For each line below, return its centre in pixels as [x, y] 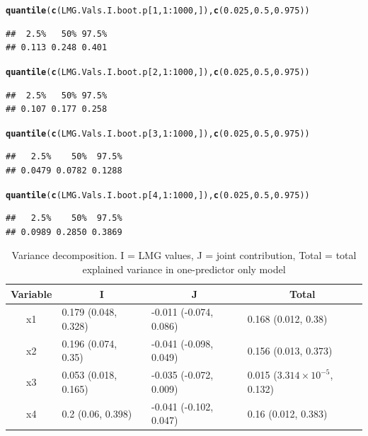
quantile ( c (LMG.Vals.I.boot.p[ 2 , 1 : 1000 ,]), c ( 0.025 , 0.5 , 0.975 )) [158, 72]
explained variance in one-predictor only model [184, 269]
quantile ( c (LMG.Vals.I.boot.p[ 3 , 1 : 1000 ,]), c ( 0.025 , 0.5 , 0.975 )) [158, 133]
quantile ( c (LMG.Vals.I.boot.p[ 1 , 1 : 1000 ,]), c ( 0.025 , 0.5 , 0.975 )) [158, 11]
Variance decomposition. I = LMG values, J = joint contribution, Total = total [184, 255]
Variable [31, 293]
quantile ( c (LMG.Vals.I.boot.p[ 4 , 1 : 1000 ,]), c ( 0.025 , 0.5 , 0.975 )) [158, 195]
